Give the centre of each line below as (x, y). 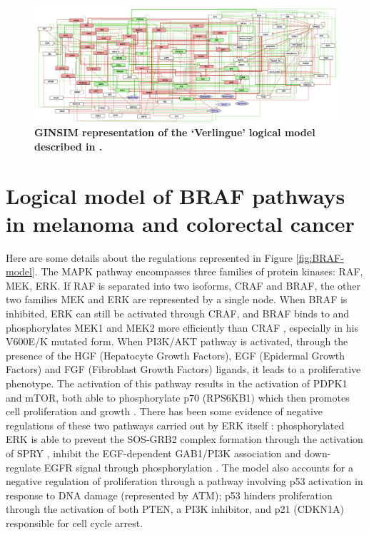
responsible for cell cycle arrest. (75, 523)
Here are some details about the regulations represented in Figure (150, 257)
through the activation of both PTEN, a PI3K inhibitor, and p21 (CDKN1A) (175, 509)
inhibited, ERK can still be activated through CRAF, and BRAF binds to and (178, 314)
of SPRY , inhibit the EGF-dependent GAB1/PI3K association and (153, 453)
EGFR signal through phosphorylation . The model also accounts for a (198, 467)
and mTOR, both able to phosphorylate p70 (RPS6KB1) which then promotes (178, 397)
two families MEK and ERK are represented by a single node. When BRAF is (177, 299)
